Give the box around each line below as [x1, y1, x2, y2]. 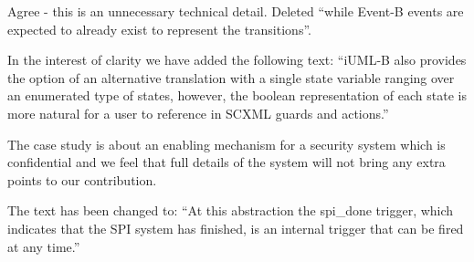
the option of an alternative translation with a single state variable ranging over [7, 68, 455, 87]
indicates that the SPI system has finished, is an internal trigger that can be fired [7, 218, 464, 237]
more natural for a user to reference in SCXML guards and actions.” [7, 103, 389, 122]
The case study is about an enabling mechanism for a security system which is [7, 134, 446, 153]
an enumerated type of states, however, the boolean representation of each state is [7, 86, 467, 105]
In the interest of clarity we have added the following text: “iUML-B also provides [7, 50, 467, 69]
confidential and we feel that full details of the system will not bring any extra [7, 152, 446, 172]
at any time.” [7, 236, 80, 256]
